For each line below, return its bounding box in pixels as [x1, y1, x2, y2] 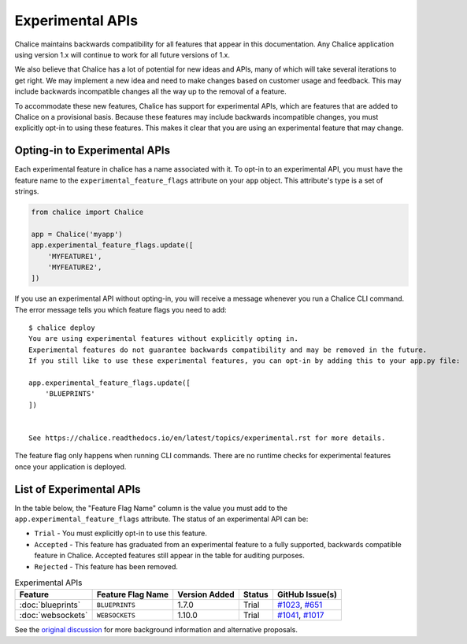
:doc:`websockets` [19, 610, 88, 621]
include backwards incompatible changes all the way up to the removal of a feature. [14, 87, 287, 96]
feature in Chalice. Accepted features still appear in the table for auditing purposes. [34, 551, 305, 561]
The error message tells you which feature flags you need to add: [14, 305, 228, 314]
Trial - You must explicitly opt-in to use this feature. [34, 528, 208, 539]
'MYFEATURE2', [47, 262, 102, 272]
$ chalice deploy [28, 324, 95, 332]
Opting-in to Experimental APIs [14, 144, 171, 157]
